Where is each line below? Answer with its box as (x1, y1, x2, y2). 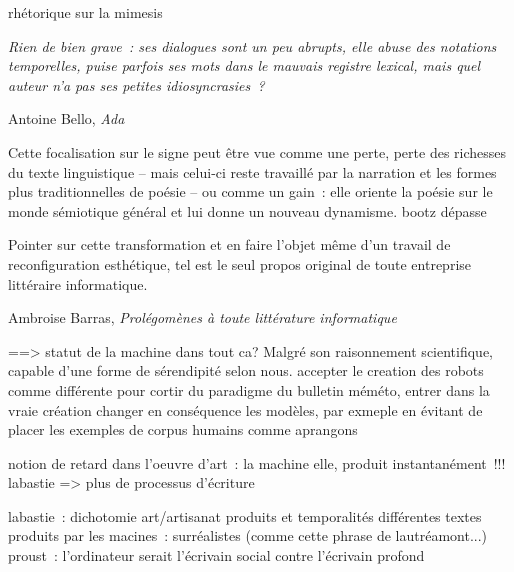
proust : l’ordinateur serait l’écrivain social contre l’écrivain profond (8, 545, 425, 566)
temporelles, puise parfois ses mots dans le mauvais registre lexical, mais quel (8, 55, 481, 76)
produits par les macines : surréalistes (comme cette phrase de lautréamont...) (8, 525, 488, 546)
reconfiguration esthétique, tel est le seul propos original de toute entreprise (8, 253, 472, 274)
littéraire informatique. (8, 273, 148, 294)
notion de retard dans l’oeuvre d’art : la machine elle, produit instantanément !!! (8, 452, 506, 473)
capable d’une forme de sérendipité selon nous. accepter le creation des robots (8, 360, 484, 381)
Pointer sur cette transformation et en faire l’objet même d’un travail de (8, 234, 451, 255)
